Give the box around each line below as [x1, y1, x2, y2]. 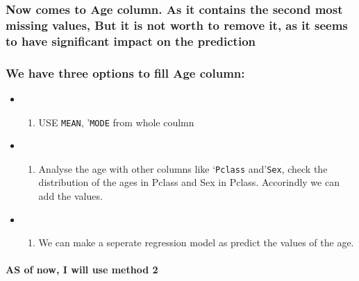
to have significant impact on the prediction [6, 32, 256, 49]
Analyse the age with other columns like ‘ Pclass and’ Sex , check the [38, 161, 328, 176]
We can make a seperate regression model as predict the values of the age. [38, 235, 354, 250]
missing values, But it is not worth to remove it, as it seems [6, 16, 348, 33]
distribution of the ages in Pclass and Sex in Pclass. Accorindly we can [38, 175, 340, 189]
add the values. [38, 189, 103, 203]
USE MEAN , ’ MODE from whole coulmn [38, 114, 194, 129]
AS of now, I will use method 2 [6, 262, 158, 277]
